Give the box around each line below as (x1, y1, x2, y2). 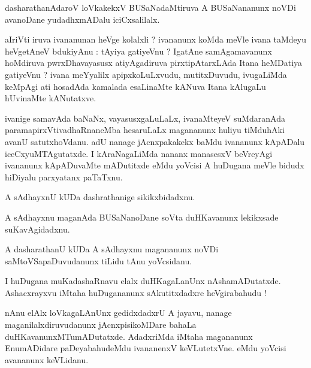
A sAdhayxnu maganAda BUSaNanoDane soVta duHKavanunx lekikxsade (5, 210, 279, 223)
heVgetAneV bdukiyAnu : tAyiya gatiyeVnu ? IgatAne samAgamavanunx (5, 44, 272, 57)
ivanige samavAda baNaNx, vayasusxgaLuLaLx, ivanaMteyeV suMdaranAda (5, 111, 286, 124)
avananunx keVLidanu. (5, 353, 89, 366)
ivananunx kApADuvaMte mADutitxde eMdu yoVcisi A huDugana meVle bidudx (5, 159, 304, 171)
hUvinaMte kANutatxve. (5, 92, 96, 104)
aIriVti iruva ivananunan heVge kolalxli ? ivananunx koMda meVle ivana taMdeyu (5, 33, 306, 46)
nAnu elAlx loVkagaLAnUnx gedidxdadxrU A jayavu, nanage (5, 306, 232, 319)
